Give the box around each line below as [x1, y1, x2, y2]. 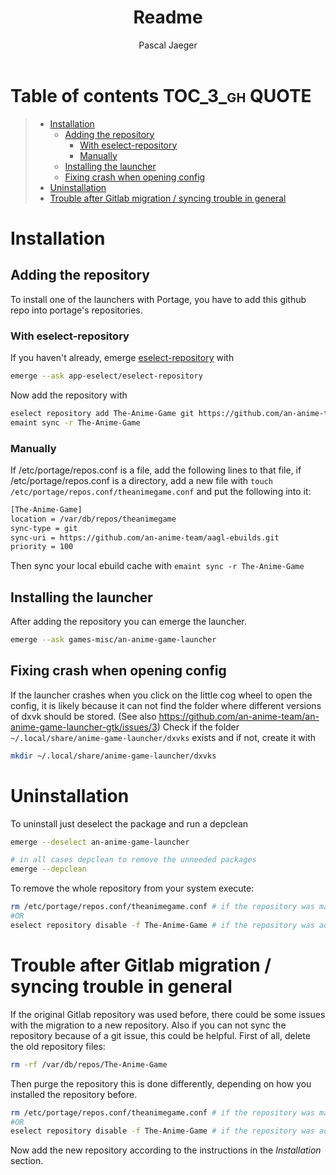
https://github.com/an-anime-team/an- [158, 710, 320, 722]
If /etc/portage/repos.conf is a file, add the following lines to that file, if [10, 464, 302, 476]
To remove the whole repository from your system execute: [10, 882, 255, 895]
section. [10, 1155, 44, 1167]
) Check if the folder [156, 721, 240, 733]
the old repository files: [10, 1040, 106, 1052]
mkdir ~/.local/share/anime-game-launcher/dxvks [10, 751, 217, 761]
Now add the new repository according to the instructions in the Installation [10, 1144, 322, 1156]
